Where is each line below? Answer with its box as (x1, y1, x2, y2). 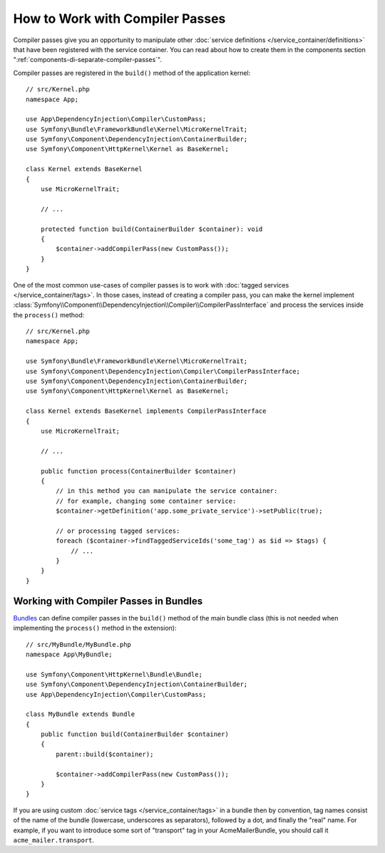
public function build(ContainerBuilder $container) (40, 730, 230, 738)
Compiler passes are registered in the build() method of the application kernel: (13, 68, 251, 77)
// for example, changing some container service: (56, 496, 237, 505)
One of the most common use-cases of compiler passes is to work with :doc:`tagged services (13, 280, 289, 289)
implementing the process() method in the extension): (13, 624, 177, 633)
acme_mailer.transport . (13, 835, 95, 844)
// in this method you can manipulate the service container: (56, 487, 278, 495)
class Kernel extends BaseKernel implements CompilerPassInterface (26, 407, 267, 415)
